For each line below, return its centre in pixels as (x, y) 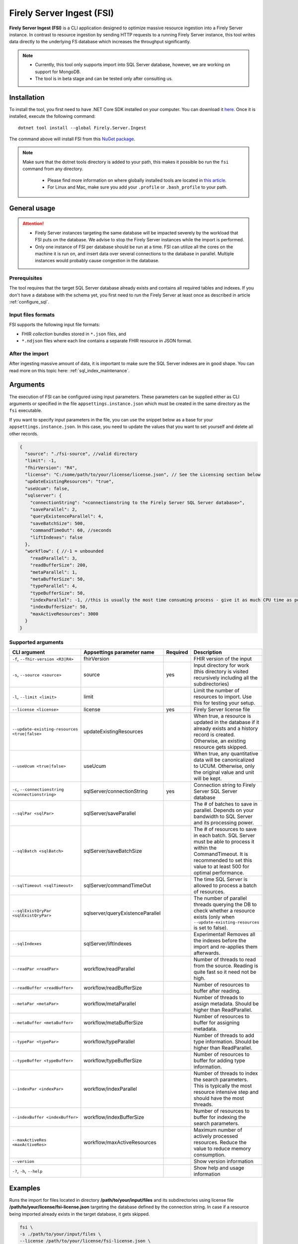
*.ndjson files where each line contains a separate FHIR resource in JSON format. (107, 341)
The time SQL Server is (221, 879)
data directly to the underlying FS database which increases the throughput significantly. (100, 42)
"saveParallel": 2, (54, 510)
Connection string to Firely (224, 785)
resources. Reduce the (220, 1142)
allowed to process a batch (225, 886)
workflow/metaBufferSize (113, 1023)
